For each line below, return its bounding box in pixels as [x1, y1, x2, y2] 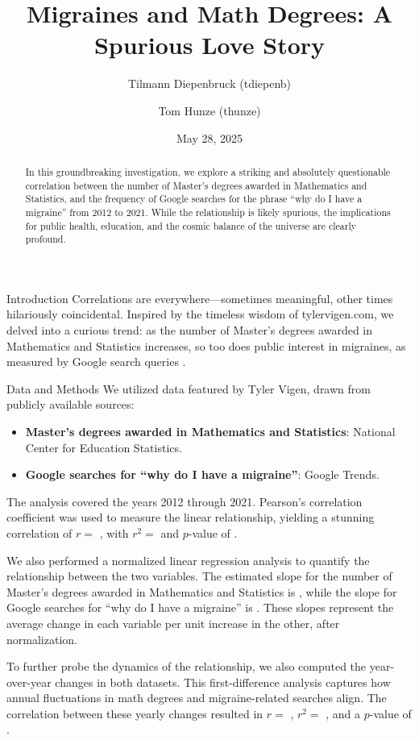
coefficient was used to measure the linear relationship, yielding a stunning [6, 509, 375, 526]
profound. [25, 232, 66, 246]
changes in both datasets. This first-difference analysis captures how [55, 673, 391, 690]
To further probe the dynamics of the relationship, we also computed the [6, 658, 367, 675]
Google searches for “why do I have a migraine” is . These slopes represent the [6, 599, 394, 616]
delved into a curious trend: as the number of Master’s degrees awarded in [6, 322, 373, 339]
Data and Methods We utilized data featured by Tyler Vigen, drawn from [6, 380, 371, 397]
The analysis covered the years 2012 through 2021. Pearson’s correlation [6, 493, 363, 509]
